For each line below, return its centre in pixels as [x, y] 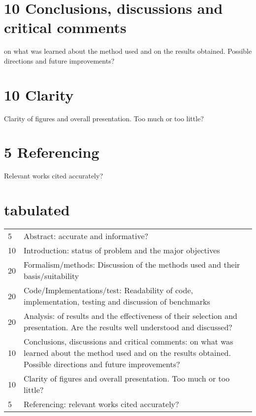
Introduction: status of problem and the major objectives [122, 250]
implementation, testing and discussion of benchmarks [117, 302]
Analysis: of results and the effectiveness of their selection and [131, 316]
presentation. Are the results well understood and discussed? [128, 327]
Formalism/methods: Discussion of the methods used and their [132, 265]
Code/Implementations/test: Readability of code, [108, 290]
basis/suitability [51, 276]
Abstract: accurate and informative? [86, 236]
